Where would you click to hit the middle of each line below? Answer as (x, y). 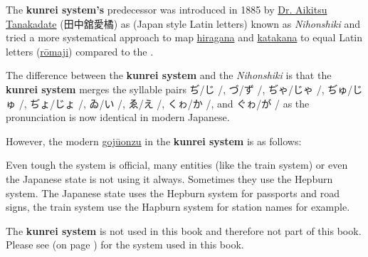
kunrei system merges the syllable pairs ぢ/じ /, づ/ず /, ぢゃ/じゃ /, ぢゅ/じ (184, 89)
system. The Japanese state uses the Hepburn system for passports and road (173, 193)
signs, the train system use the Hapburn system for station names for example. (178, 207)
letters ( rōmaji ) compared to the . (80, 51)
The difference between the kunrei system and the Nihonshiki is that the (169, 75)
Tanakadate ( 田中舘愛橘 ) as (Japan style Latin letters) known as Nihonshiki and (183, 23)
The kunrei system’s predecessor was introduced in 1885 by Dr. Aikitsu (167, 9)
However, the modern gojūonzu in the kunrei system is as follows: (154, 141)
